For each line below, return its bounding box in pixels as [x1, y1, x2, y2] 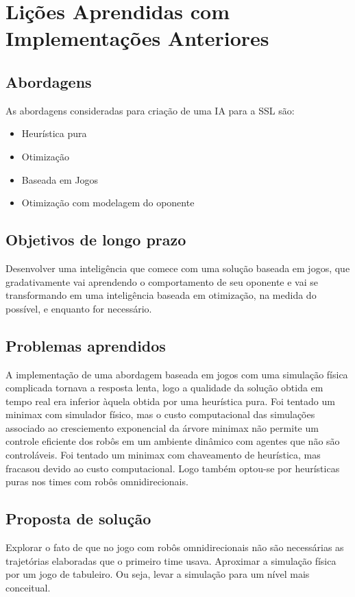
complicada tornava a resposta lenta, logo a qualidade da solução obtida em [5, 380, 323, 395]
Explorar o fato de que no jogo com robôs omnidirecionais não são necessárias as [5, 540, 344, 555]
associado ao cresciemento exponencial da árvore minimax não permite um [5, 420, 319, 435]
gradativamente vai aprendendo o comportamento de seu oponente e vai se [5, 274, 319, 289]
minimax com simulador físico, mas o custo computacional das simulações [5, 407, 315, 422]
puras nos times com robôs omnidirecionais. [5, 474, 188, 489]
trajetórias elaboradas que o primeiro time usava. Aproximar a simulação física [5, 553, 336, 568]
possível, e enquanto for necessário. [5, 301, 152, 315]
